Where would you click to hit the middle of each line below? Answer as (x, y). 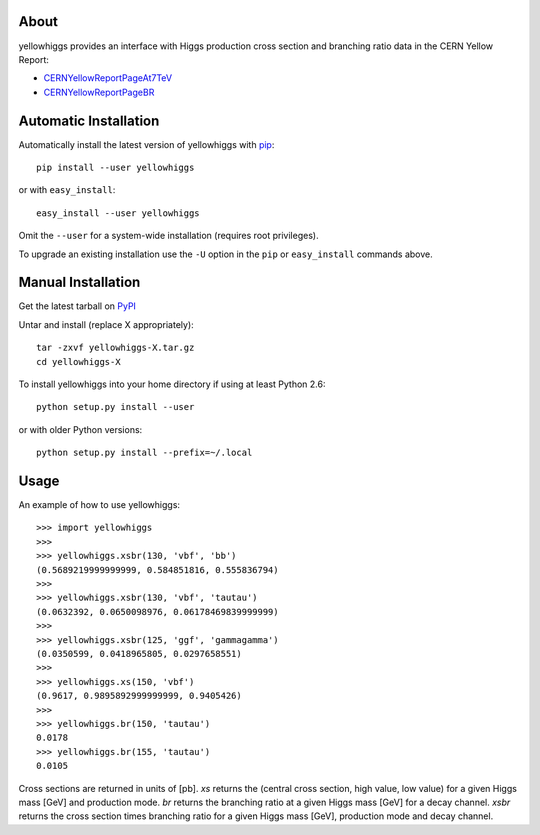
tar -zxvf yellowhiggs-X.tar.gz (115, 348)
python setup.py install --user (115, 407)
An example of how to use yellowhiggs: (99, 505)
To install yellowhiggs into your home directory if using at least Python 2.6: (172, 384)
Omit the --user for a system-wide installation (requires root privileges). (168, 236)
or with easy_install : (67, 190)
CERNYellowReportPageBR (99, 92)
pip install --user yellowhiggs (115, 167)
